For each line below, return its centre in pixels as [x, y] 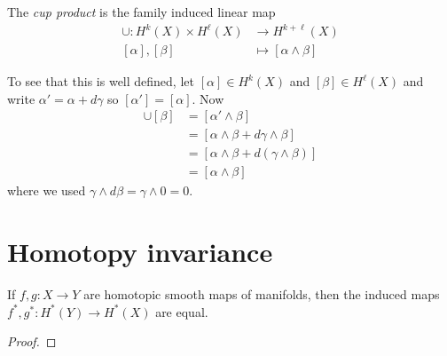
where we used [47, 190]
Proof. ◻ [32, 341]
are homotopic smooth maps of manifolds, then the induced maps [262, 294]
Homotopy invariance [140, 252]
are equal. [182, 311]
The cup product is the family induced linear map [141, 12]
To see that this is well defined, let [101, 81]
